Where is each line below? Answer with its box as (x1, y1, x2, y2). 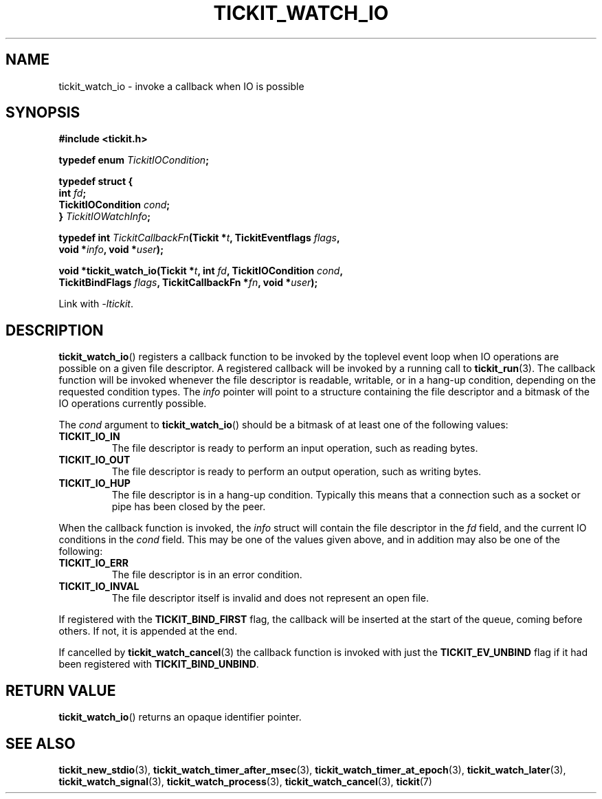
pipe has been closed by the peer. (111, 501, 266, 513)
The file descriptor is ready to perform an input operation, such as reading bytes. (111, 442, 478, 455)
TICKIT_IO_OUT (58, 454, 131, 466)
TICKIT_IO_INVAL (58, 580, 140, 593)
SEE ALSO (5, 734, 76, 752)
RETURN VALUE (5, 681, 116, 699)
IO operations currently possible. (58, 397, 207, 410)
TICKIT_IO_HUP (58, 477, 131, 490)
